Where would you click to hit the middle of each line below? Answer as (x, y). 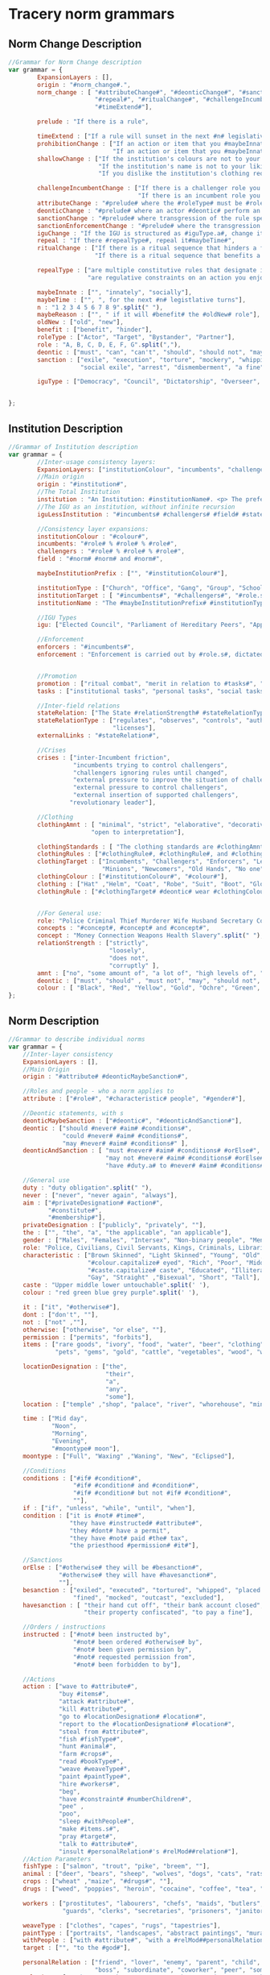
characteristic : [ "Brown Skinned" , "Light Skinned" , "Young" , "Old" (142, 1255)
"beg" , (70, 1791)
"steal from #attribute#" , (104, 1732)
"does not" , (129, 958)
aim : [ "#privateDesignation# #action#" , (93, 1203)
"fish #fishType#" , (92, 1739)
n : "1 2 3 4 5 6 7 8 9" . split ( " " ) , (100, 307)
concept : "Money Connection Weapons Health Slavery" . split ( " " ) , (151, 936)
